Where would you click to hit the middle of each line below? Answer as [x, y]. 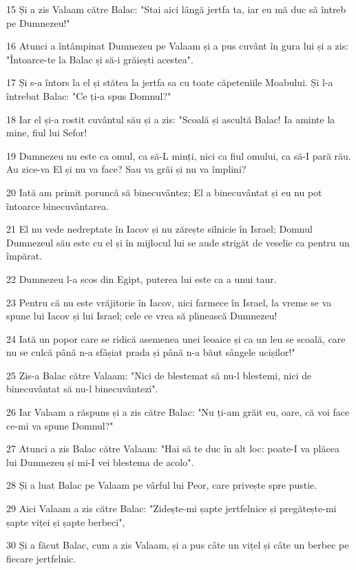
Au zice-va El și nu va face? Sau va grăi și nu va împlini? [126, 169]
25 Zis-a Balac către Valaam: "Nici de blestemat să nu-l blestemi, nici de [159, 375]
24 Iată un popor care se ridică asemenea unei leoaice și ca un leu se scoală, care [176, 338]
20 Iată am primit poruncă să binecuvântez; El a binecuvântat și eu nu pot [164, 192]
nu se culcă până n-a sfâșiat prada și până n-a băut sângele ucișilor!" [151, 352]
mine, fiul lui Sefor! [47, 133]
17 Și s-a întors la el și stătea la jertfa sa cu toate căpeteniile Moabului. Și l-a [170, 82]
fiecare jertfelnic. [41, 558]
